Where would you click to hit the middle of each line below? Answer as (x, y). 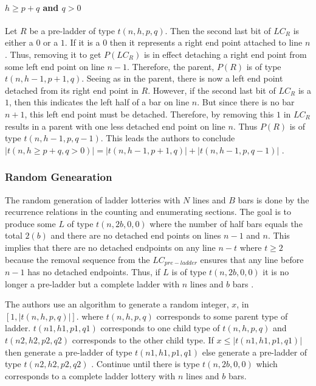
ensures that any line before (252, 259)
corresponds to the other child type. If (143, 339)
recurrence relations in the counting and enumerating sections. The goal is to (148, 212)
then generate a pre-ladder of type (69, 352)
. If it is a (82, 42)
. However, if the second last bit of (212, 90)
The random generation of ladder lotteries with (93, 199)
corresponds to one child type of (160, 328)
